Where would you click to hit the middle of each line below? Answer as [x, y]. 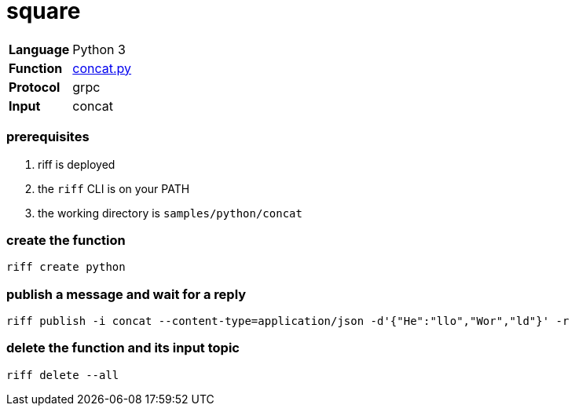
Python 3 [99, 49]
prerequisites [48, 137]
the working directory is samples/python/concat [170, 213]
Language [39, 49]
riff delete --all [63, 375]
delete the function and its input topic [123, 348]
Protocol [35, 87]
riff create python [66, 267]
